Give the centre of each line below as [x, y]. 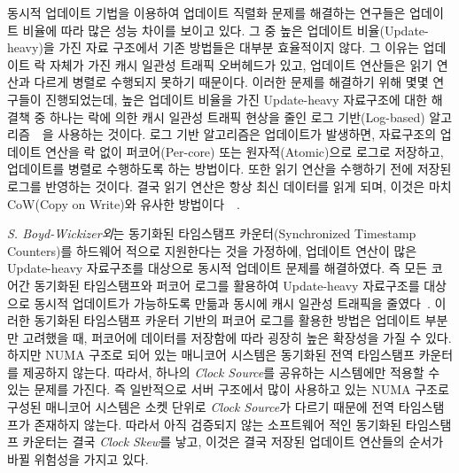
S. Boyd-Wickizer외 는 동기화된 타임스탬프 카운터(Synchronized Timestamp [212, 233]
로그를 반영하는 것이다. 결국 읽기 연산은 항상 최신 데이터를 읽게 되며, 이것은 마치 [229, 186]
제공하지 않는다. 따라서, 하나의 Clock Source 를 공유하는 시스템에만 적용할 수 [231, 372]
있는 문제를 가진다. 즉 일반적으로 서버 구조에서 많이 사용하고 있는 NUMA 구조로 [228, 389]
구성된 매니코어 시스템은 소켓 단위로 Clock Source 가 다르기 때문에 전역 [201, 407]
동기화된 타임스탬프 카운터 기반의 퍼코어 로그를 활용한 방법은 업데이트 [227, 320]
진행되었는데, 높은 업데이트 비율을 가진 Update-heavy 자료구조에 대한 [237, 99]
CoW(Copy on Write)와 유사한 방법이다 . [124, 203]
